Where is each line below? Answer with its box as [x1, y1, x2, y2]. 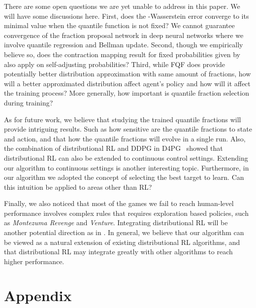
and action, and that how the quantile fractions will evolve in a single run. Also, [4, 133, 246, 143]
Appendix [4, 285, 72, 305]
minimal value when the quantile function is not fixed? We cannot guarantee [4, 20, 235, 31]
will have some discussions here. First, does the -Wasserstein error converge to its [4, 10, 249, 21]
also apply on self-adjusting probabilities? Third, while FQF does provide [4, 59, 225, 69]
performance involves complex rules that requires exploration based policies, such [4, 207, 249, 218]
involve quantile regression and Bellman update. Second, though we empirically [4, 39, 243, 50]
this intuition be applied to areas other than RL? [4, 181, 152, 192]
